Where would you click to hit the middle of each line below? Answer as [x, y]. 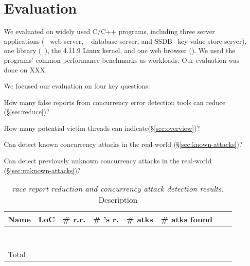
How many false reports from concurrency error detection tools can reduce [115, 102]
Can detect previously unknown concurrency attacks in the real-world [108, 161]
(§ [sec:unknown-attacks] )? [42, 170]
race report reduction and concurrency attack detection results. [118, 189]
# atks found [187, 219]
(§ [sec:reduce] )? [27, 112]
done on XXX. [26, 69]
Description [118, 200]
